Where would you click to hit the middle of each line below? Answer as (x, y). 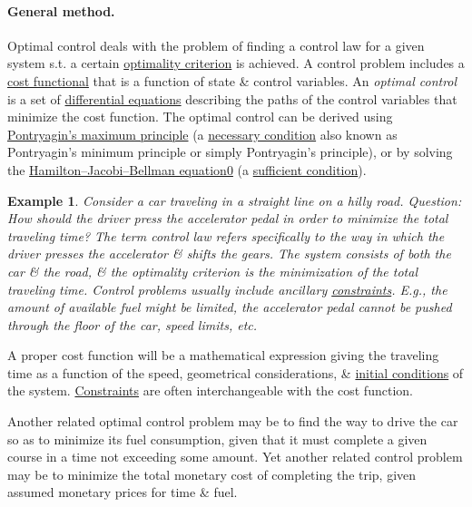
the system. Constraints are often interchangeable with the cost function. (210, 390)
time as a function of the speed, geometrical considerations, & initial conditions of (236, 372)
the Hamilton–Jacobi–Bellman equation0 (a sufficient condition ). (187, 169)
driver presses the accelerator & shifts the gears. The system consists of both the (229, 253)
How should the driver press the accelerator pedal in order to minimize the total (228, 218)
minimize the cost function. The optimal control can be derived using (200, 117)
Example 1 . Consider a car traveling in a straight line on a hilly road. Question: (235, 200)
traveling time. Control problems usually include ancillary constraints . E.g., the (227, 289)
